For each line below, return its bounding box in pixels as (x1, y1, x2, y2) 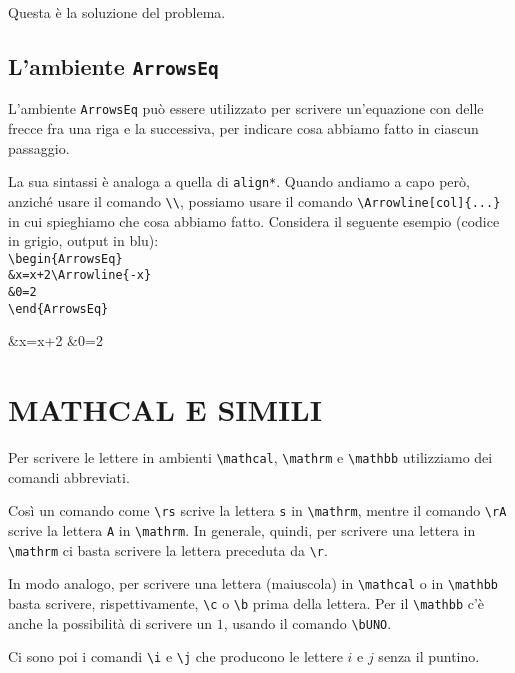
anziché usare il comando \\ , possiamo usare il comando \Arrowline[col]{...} (8, 190, 501, 211)
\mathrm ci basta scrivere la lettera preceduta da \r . (8, 539, 328, 560)
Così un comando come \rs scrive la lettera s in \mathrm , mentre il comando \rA (8, 500, 507, 521)
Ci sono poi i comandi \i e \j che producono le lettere (8, 646, 343, 667)
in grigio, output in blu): (8, 230, 159, 251)
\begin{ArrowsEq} (8, 251, 123, 266)
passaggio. (8, 137, 70, 158)
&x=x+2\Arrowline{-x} (8, 268, 152, 283)
